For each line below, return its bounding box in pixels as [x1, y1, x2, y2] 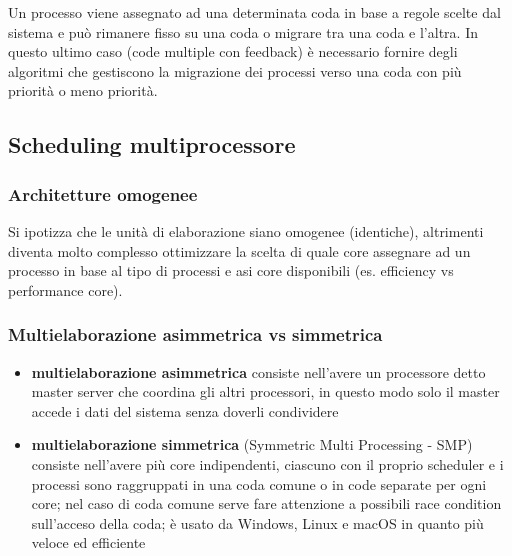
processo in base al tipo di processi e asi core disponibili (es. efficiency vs [8, 260, 454, 281]
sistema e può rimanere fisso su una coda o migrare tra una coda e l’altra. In [8, 21, 478, 42]
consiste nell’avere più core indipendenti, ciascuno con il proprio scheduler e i [31, 453, 504, 474]
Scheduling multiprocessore [8, 129, 296, 160]
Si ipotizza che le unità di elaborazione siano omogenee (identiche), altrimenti [8, 220, 484, 241]
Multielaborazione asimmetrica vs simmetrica [8, 322, 383, 347]
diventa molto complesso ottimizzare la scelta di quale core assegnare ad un [8, 240, 471, 261]
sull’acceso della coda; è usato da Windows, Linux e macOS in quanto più [31, 512, 484, 533]
